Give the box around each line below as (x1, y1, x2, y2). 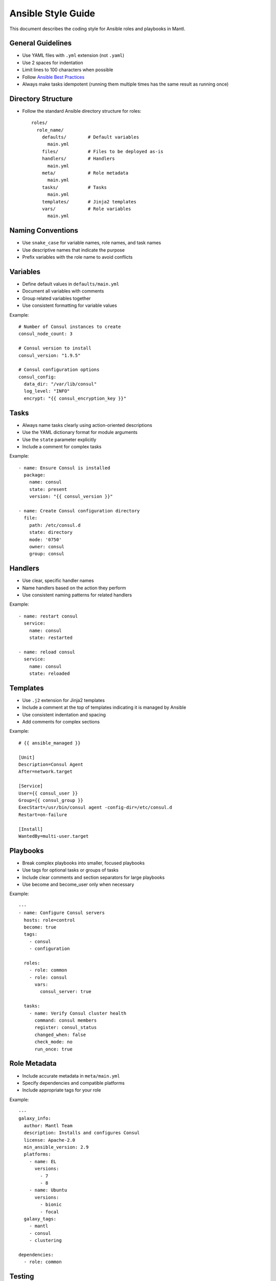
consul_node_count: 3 (18, 331, 73, 337)
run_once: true (34, 1046, 73, 1052)
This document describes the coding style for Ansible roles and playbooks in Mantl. (9, 26, 186, 32)
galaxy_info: (18, 1115, 51, 1122)
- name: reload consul (18, 649, 76, 655)
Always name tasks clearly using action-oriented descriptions (22, 422, 153, 428)
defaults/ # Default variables (41, 134, 140, 140)
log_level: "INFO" (24, 388, 70, 394)
